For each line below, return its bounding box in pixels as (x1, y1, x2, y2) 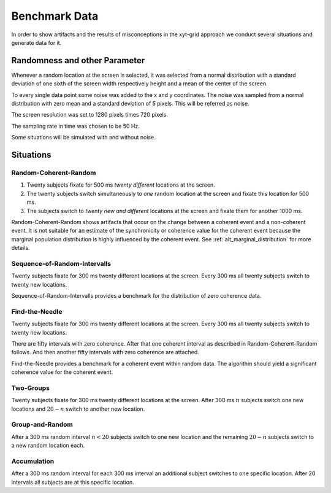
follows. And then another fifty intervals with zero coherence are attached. (11, 349, 199, 356)
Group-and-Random (11, 421, 73, 429)
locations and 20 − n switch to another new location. (11, 405, 145, 413)
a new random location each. (11, 442, 85, 449)
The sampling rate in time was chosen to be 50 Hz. (11, 122, 140, 130)
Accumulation (11, 457, 55, 465)
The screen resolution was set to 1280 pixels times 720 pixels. (11, 111, 169, 118)
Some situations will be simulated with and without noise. (11, 134, 156, 141)
